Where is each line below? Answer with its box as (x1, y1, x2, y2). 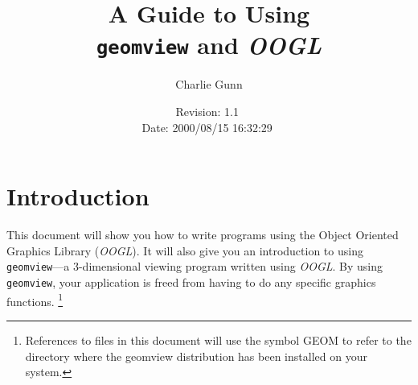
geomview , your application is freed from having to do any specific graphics (6, 274, 376, 290)
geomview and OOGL (96, 28, 322, 62)
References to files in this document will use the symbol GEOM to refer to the (25, 331, 412, 348)
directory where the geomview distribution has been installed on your (25, 347, 367, 364)
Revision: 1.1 (175, 103, 239, 120)
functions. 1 (6, 290, 64, 309)
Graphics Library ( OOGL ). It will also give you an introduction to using (6, 242, 363, 259)
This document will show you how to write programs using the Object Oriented (6, 226, 399, 243)
